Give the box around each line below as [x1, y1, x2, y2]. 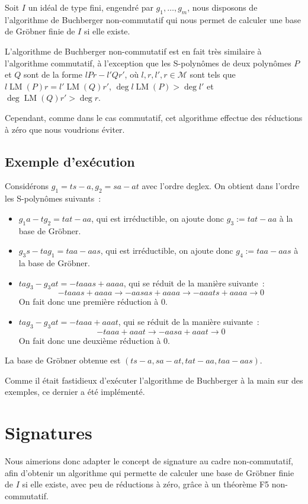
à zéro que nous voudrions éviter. [5, 123, 125, 135]
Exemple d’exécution [5, 152, 135, 170]
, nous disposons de [187, 1, 258, 13]
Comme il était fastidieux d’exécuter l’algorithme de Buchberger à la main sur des [5, 374, 303, 386]
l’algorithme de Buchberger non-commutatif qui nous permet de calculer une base [5, 13, 301, 25]
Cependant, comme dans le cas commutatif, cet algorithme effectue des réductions [5, 111, 303, 123]
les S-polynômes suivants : [5, 192, 101, 205]
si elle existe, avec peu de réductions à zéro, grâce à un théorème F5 [22, 478, 269, 490]
